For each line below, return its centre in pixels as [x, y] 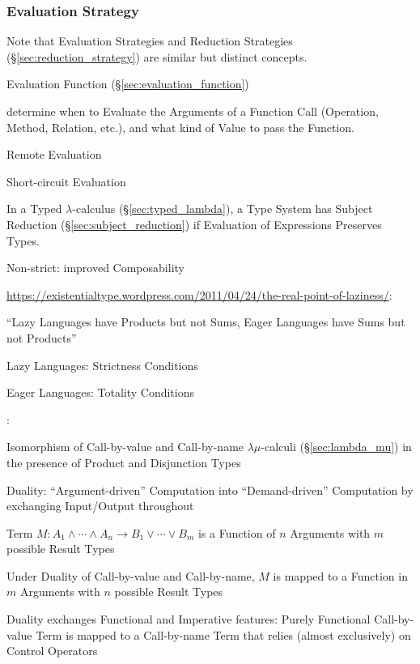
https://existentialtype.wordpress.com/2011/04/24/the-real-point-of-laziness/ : [199, 294]
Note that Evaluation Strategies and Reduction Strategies [150, 41]
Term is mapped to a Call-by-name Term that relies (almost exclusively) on [223, 634]
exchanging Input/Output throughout [100, 506]
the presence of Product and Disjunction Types [124, 462]
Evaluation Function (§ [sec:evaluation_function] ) [128, 84]
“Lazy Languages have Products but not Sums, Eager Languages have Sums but [206, 322]
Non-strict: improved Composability [95, 268]
